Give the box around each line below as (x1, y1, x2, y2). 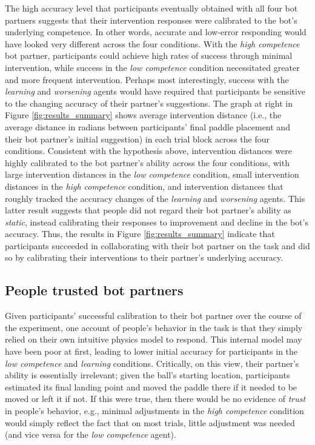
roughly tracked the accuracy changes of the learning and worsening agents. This (5, 192, 305, 204)
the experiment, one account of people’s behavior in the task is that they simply (5, 321, 303, 333)
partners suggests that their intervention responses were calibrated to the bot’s (5, 13, 297, 26)
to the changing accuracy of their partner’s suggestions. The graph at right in (5, 96, 293, 109)
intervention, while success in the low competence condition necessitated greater (5, 61, 300, 73)
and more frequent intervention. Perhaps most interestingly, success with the (5, 73, 289, 85)
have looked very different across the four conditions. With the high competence (5, 37, 300, 50)
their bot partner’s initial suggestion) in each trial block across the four (5, 132, 270, 145)
